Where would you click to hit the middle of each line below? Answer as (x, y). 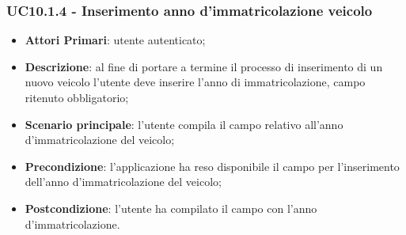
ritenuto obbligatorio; (77, 97)
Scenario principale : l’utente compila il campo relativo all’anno (184, 124)
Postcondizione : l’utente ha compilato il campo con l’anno (171, 208)
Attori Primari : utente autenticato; (115, 40)
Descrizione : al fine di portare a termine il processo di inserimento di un (204, 66)
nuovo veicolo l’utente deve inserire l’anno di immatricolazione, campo (195, 82)
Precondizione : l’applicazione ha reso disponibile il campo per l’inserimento (212, 166)
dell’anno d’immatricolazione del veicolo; (123, 182)
